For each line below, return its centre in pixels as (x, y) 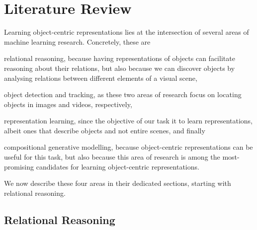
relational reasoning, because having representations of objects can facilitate (120, 58)
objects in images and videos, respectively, (68, 104)
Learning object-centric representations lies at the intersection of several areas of (127, 32)
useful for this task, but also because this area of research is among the (112, 157)
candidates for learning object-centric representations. (118, 166)
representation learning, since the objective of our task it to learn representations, (128, 121)
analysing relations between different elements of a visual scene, (101, 78)
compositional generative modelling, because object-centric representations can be (128, 147)
